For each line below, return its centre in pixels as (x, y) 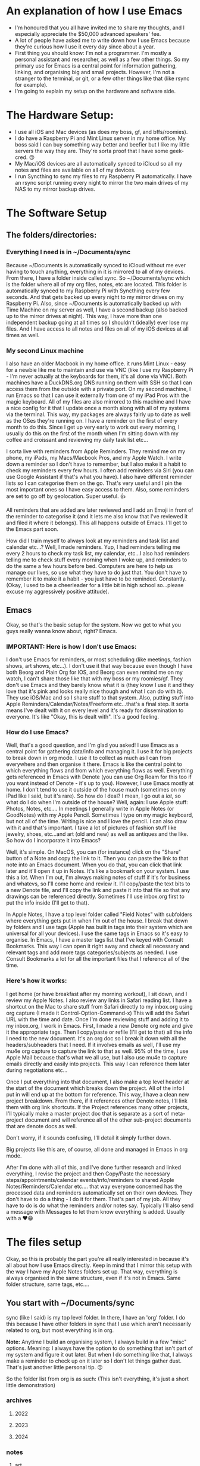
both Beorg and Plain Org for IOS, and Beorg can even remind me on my (95, 672)
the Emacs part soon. (32, 529)
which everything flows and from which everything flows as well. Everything (100, 771)
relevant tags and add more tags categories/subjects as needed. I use (92, 952)
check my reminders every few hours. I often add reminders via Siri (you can (100, 471)
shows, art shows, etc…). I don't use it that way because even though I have (99, 666)
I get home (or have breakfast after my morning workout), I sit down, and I (97, 994)
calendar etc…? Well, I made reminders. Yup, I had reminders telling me (93, 547)
